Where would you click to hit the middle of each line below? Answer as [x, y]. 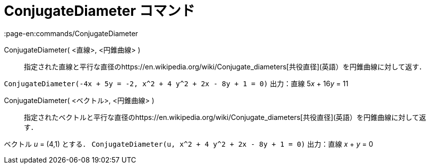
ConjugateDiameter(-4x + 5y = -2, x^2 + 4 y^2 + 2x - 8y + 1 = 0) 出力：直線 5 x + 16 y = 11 [176, 83]
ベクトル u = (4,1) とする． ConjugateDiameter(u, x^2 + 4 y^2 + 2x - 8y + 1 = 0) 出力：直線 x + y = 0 [189, 144]
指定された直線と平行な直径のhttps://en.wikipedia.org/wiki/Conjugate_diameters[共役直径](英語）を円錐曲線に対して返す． [225, 66]
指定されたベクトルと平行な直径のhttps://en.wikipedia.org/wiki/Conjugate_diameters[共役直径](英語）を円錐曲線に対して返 [225, 117]
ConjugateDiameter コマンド [99, 11]
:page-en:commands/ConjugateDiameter [71, 33]
